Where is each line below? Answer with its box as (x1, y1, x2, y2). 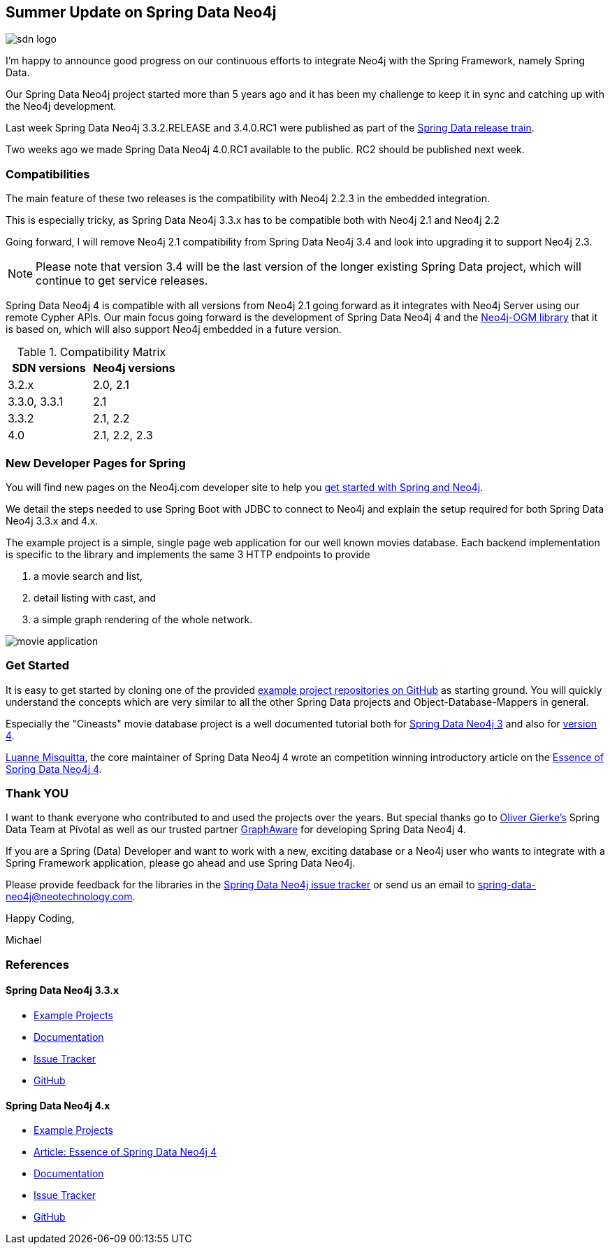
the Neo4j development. (6, 100, 117, 113)
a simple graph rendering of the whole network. (34, 613, 253, 625)
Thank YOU (6, 786, 68, 801)
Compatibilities (6, 166, 90, 181)
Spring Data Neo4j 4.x (6, 1099, 110, 1111)
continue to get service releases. (36, 274, 208, 288)
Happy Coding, (6, 912, 75, 925)
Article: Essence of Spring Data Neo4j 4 (34, 1146, 217, 1158)
